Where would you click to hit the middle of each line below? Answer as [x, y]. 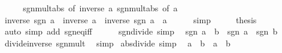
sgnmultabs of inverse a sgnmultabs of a [100, 8]
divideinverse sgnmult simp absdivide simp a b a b [117, 43]
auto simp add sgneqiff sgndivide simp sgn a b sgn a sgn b [141, 31]
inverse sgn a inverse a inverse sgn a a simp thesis [131, 19]
